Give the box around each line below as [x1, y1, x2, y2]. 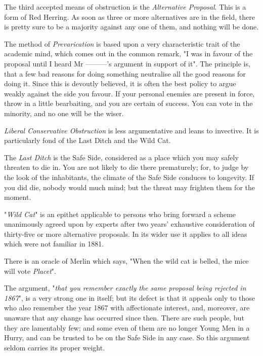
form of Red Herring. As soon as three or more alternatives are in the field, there [4, 11, 255, 22]
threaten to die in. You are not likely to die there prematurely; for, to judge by [4, 162, 249, 172]
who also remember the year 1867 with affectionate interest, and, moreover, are [4, 302, 250, 313]
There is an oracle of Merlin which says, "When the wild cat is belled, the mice [4, 256, 249, 266]
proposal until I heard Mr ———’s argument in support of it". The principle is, [4, 58, 250, 68]
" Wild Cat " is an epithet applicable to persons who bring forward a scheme [4, 208, 236, 219]
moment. [4, 192, 31, 202]
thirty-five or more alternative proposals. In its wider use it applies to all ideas [4, 228, 247, 239]
